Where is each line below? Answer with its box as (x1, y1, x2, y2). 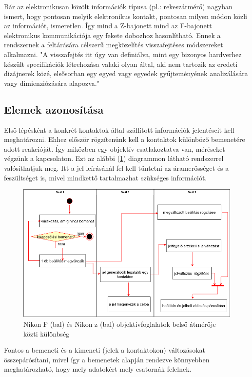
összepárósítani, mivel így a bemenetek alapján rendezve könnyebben (4, 354, 210, 364)
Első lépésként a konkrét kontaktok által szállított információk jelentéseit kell (4, 124, 234, 135)
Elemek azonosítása (4, 101, 104, 117)
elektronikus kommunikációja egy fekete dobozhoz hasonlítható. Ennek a (4, 30, 221, 40)
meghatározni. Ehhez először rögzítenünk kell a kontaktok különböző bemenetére (4, 134, 245, 144)
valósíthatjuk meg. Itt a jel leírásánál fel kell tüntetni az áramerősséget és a (4, 162, 229, 173)
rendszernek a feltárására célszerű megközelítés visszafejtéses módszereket (4, 40, 223, 50)
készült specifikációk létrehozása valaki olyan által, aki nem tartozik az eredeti (4, 59, 238, 69)
